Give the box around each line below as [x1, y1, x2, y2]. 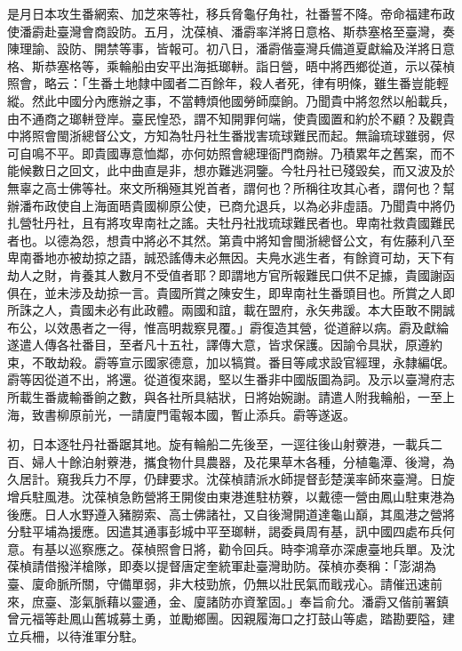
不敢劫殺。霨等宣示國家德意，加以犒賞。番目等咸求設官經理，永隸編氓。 [31, 352, 455, 371]
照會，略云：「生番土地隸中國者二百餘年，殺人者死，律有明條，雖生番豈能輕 [7, 74, 449, 92]
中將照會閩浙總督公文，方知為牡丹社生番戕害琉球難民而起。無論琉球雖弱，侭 [7, 126, 455, 145]
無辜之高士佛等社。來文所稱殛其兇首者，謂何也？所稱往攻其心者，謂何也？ [7, 178, 442, 197]
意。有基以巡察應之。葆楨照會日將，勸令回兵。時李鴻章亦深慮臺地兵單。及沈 [7, 539, 455, 558]
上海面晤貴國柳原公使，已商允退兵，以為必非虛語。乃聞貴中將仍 [81, 196, 455, 214]
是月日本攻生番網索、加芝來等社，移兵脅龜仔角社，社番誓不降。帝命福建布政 [7, 4, 455, 22]
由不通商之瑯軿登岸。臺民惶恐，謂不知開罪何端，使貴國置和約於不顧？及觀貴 [7, 108, 455, 127]
